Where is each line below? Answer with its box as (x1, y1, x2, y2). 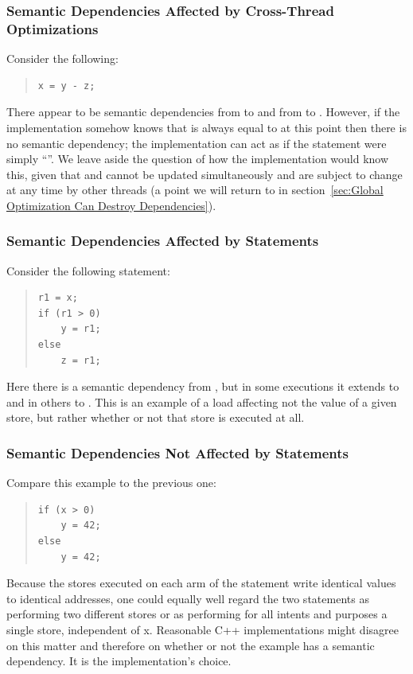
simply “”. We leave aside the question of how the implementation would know (6, 150, 389, 167)
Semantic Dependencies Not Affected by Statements (6, 442, 349, 462)
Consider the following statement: (6, 262, 170, 279)
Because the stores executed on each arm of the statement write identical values (6, 575, 396, 591)
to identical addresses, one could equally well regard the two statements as (6, 590, 369, 606)
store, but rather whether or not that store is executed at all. (6, 409, 305, 426)
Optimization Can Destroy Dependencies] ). (6, 197, 216, 213)
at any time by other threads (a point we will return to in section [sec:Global (6, 181, 384, 198)
